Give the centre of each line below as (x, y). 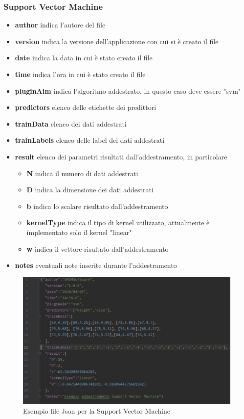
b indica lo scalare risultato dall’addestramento (97, 206)
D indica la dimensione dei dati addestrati (90, 190)
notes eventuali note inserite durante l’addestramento (96, 265)
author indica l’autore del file (60, 25)
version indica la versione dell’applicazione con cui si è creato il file (117, 41)
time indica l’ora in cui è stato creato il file (80, 74)
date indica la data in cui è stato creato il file (84, 58)
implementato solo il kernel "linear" (79, 232)
